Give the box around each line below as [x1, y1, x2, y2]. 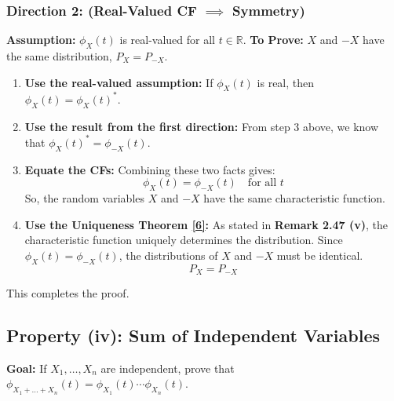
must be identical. [276, 246, 363, 263]
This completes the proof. [6, 285, 130, 301]
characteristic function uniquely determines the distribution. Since [24, 231, 343, 248]
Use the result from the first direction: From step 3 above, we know [24, 118, 379, 134]
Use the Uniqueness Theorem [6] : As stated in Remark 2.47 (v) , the [24, 216, 389, 232]
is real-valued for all [119, 31, 215, 48]
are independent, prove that [100, 359, 235, 376]
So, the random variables [24, 189, 145, 206]
